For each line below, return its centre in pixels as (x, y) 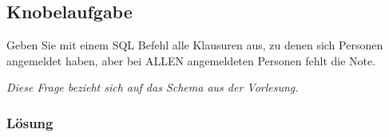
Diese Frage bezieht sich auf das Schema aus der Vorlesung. (153, 87)
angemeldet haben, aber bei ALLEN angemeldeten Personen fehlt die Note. (191, 60)
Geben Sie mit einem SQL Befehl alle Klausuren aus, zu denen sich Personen (195, 45)
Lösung (30, 122)
